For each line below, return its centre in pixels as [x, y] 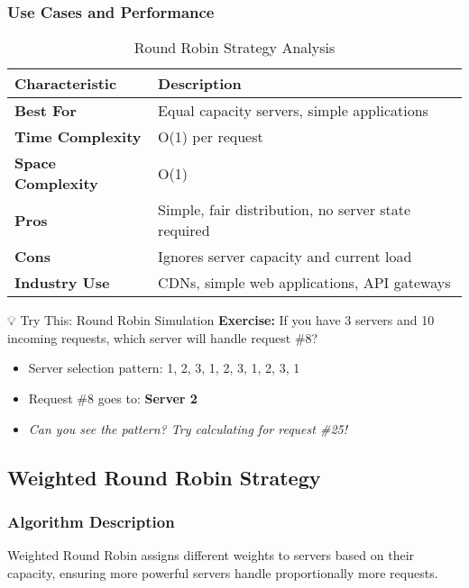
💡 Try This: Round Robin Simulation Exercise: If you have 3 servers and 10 [221, 320]
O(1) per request [211, 137]
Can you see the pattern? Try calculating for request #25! [188, 428]
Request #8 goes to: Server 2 [113, 398]
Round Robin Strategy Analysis [234, 48]
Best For [46, 111]
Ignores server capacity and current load [285, 257]
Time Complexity [78, 137]
